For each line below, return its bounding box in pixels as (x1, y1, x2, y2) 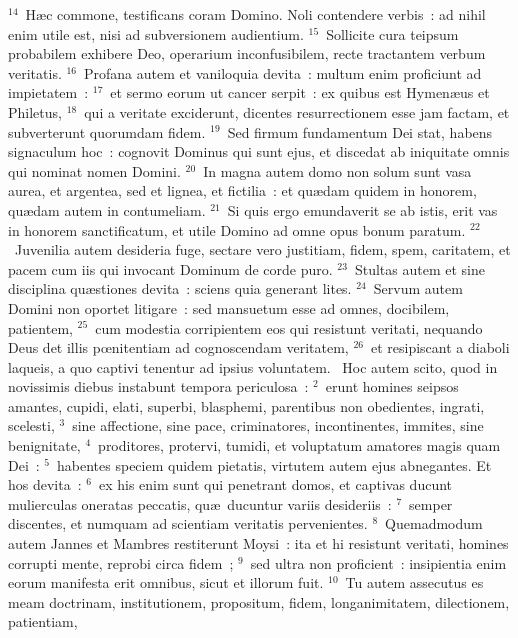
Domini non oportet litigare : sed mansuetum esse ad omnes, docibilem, (8, 297, 450, 318)
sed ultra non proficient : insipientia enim (250, 552, 507, 573)
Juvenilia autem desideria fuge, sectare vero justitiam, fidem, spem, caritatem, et (14, 239, 511, 260)
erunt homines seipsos (325, 376, 459, 397)
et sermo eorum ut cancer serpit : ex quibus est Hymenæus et (110, 82, 490, 103)
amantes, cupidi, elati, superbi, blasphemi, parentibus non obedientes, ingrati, (8, 395, 485, 416)
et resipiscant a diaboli (370, 337, 510, 358)
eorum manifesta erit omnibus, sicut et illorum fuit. (8, 572, 324, 593)
